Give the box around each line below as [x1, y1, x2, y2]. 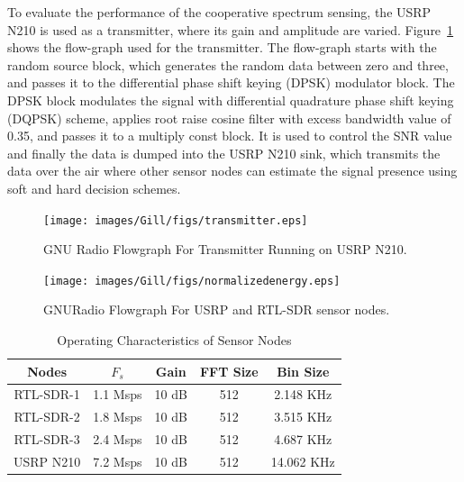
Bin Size [277, 361, 330, 380]
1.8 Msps [93, 407, 142, 426]
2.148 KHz [274, 385, 332, 404]
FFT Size [199, 361, 259, 380]
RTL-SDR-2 [14, 407, 80, 426]
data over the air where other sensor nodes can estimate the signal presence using [7, 161, 458, 180]
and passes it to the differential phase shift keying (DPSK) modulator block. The [7, 73, 455, 92]
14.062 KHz [270, 452, 335, 470]
